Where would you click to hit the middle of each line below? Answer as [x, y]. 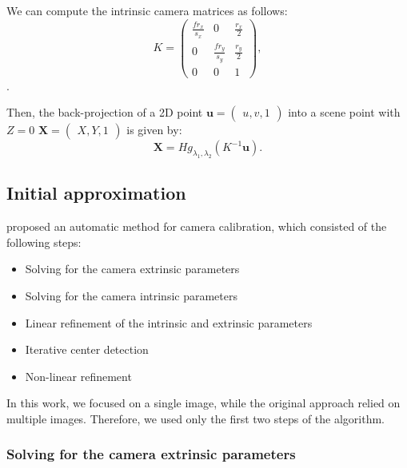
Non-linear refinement [78, 376]
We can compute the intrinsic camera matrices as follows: [147, 10]
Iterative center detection [87, 349]
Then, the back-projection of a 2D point [105, 112]
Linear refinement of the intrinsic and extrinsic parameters [169, 322]
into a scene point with [344, 112]
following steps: [44, 242]
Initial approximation [96, 193]
